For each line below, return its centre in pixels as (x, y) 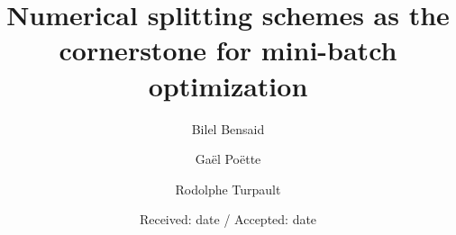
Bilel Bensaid (228, 128)
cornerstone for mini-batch (228, 50)
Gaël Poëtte (228, 159)
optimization (228, 85)
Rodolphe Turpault (228, 189)
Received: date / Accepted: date (228, 219)
